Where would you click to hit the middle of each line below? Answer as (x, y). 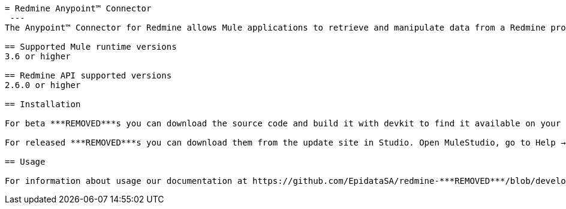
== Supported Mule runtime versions (91, 47)
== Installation (43, 104)
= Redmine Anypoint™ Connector (78, 8)
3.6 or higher (38, 56)
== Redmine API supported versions (88, 75)
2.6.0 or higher (43, 85)
